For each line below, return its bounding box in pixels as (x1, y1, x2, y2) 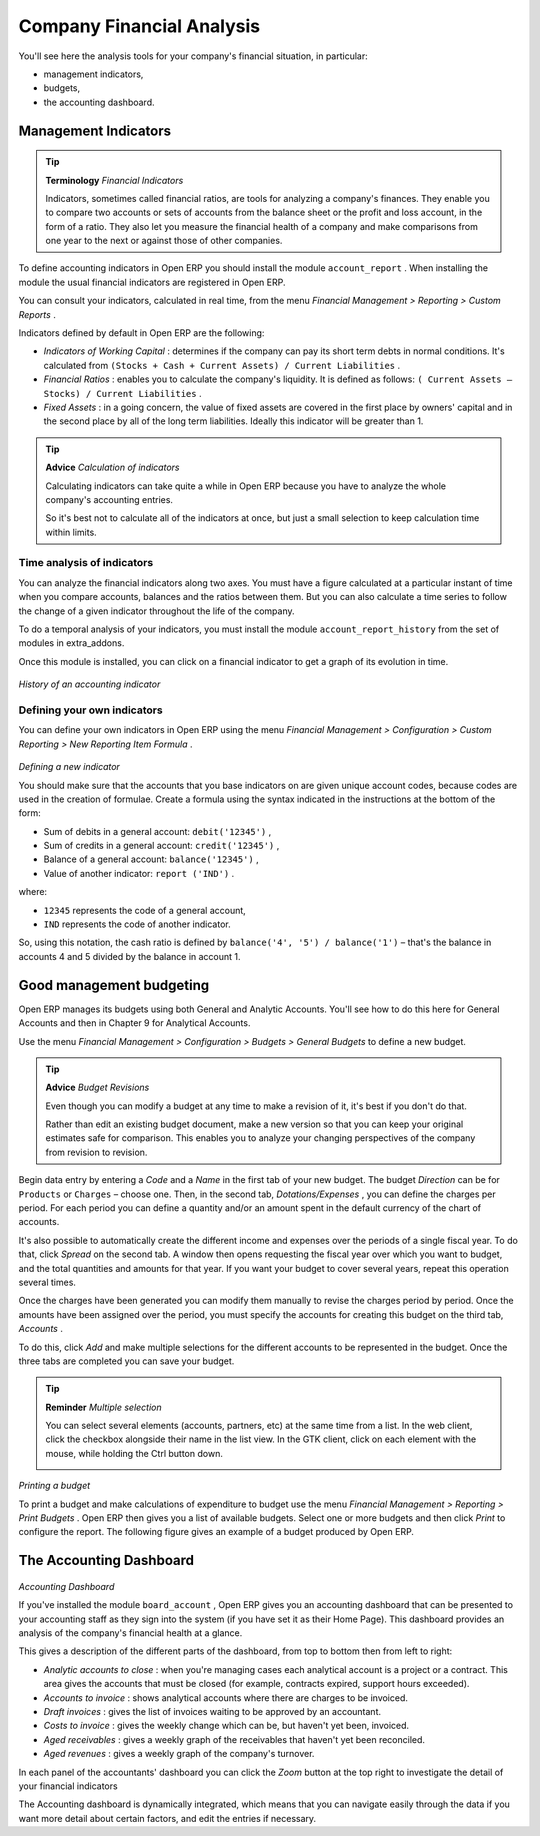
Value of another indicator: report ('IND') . (43, 867, 235, 879)
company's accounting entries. (45, 493, 174, 505)
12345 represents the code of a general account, (43, 904, 247, 916)
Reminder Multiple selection (45, 1401, 162, 1413)
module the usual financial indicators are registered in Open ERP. (18, 276, 286, 288)
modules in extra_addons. (18, 637, 125, 649)
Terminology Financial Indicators (45, 174, 184, 186)
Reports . (18, 308, 57, 320)
